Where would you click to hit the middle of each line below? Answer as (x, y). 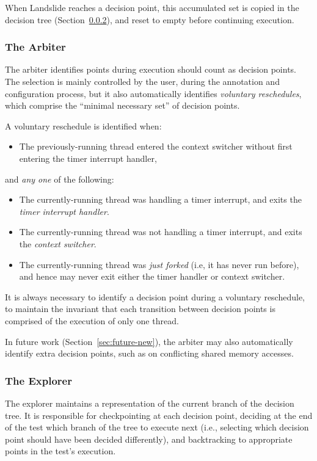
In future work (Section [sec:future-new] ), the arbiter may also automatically (149, 341)
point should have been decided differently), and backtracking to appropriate (149, 439)
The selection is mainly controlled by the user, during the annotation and (142, 81)
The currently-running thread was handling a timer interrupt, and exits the (160, 199)
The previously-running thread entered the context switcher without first (156, 146)
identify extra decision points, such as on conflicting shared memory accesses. (149, 353)
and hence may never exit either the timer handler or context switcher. (152, 276)
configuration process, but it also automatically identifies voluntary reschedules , (153, 93)
